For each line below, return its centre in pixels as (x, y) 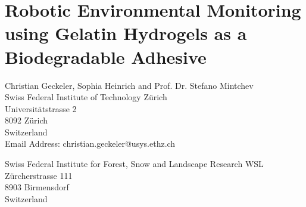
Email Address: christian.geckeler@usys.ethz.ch (90, 143)
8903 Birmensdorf (37, 187)
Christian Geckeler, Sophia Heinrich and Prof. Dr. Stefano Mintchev (129, 85)
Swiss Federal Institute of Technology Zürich (86, 97)
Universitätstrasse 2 (41, 108)
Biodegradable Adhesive (106, 56)
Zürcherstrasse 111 (39, 175)
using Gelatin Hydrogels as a (126, 33)
